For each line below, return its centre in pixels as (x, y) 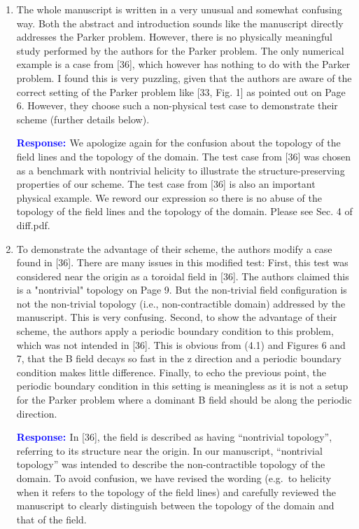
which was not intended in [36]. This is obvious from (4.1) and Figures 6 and (181, 344)
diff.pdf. (33, 225)
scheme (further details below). (83, 119)
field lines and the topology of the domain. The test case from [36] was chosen (183, 156)
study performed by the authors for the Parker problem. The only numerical (180, 50)
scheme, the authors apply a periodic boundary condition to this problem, (175, 331)
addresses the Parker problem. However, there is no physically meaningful (174, 37)
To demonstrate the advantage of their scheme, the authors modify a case (174, 248)
